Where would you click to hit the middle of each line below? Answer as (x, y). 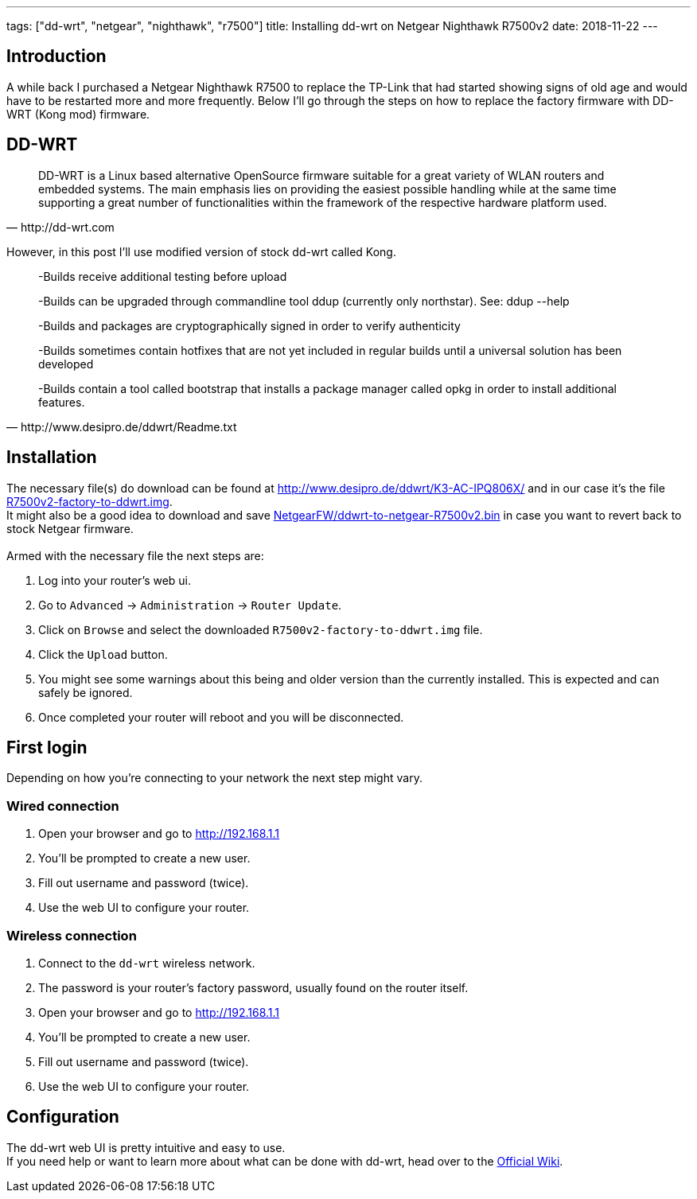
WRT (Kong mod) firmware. (78, 114)
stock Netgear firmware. (70, 528)
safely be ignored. (86, 692)
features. (62, 402)
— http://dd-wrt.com (60, 227)
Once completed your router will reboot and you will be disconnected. (221, 717)
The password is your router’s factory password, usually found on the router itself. (253, 987)
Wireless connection (72, 935)
